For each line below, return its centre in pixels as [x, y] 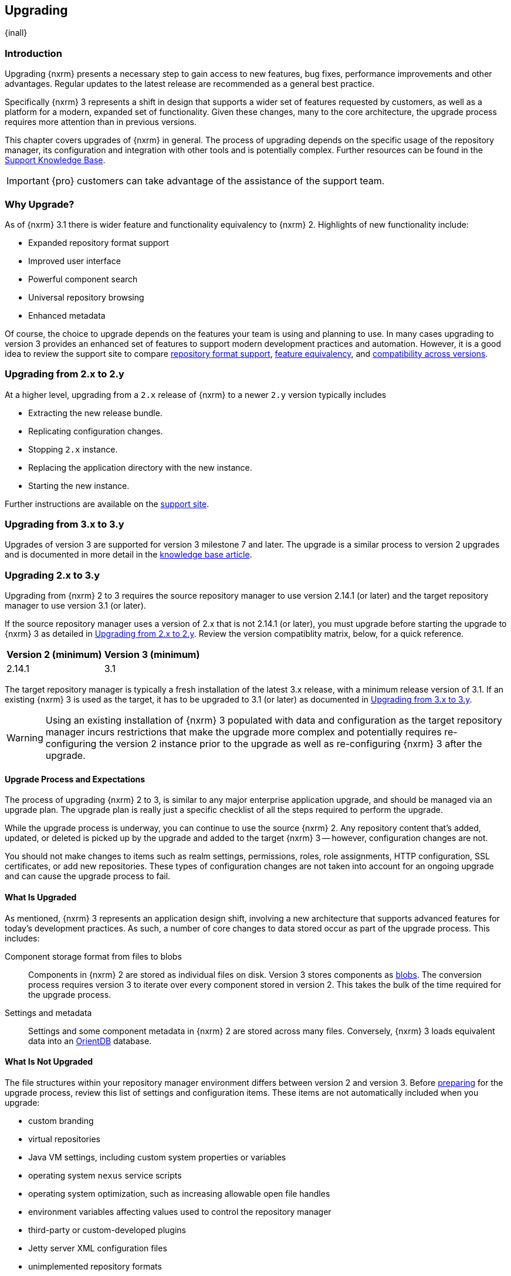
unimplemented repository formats [95, 1266]
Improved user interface [75, 261]
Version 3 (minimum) [152, 655]
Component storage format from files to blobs [93, 956]
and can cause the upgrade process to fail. [88, 876]
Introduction [33, 53]
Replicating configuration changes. [96, 431]
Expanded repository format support [99, 242]
